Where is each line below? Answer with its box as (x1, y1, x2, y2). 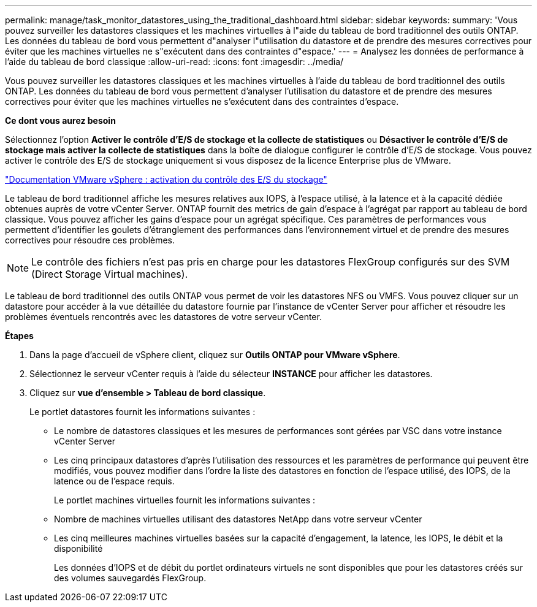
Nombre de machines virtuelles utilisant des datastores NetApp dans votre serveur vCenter (54, 514, 422, 524)
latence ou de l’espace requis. (54, 476, 175, 486)
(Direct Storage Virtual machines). (31, 268, 188, 280)
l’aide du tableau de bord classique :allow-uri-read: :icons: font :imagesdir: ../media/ (5, 56, 344, 67)
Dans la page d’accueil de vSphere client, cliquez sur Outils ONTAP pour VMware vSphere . (29, 349, 400, 360)
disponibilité (54, 543, 103, 554)
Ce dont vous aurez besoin (5, 115, 116, 126)
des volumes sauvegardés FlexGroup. (54, 573, 207, 583)
